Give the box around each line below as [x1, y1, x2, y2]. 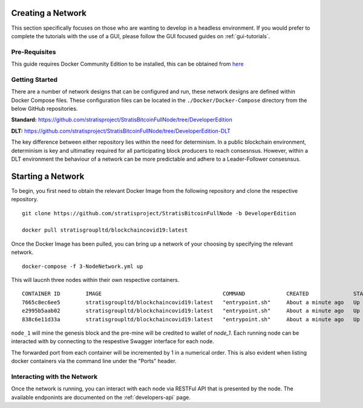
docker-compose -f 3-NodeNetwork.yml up [22, 263, 143, 270]
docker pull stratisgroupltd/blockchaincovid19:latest [22, 227, 188, 233]
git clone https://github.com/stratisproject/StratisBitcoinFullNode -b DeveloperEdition [22, 210, 296, 216]
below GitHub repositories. [11, 105, 78, 112]
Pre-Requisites [11, 47, 56, 56]
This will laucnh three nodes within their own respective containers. [11, 276, 180, 283]
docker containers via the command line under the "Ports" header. [11, 358, 177, 365]
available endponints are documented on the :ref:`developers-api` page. [11, 393, 191, 401]
